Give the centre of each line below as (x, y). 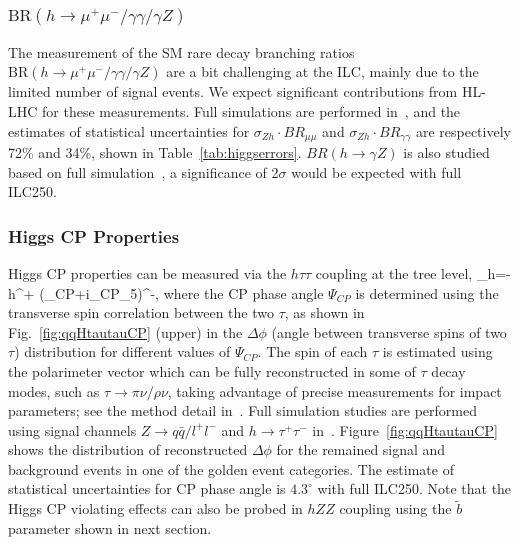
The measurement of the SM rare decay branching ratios (181, 51)
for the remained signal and (361, 449)
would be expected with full (376, 171)
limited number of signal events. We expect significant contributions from (233, 91)
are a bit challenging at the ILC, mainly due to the (322, 71)
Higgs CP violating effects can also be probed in (155, 508)
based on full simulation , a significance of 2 (143, 171)
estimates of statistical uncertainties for (129, 130)
